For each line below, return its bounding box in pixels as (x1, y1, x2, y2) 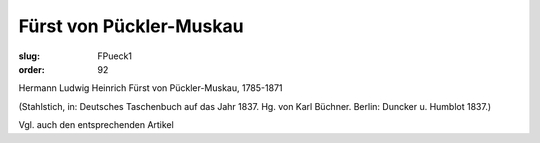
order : (18, 63, 45, 75)
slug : (18, 50, 40, 62)
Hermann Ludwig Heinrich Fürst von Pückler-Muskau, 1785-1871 (18, 82, 284, 94)
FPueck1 (97, 50, 133, 62)
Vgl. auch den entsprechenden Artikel (18, 119, 174, 131)
